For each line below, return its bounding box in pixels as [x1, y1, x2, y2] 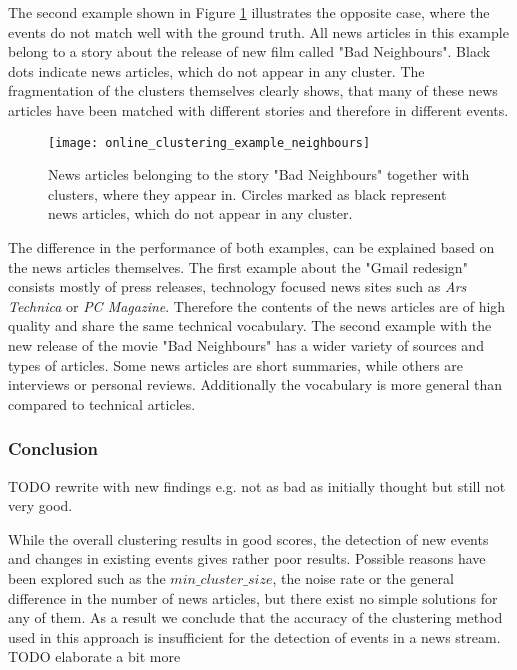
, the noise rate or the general [272, 567, 454, 588]
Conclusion [8, 436, 98, 461]
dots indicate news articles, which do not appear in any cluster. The [8, 60, 425, 81]
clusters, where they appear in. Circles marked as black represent [48, 183, 447, 204]
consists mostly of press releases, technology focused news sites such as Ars [8, 276, 467, 297]
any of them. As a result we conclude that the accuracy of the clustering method [8, 607, 503, 628]
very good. [8, 495, 73, 516]
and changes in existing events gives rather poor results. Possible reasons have [8, 548, 486, 569]
